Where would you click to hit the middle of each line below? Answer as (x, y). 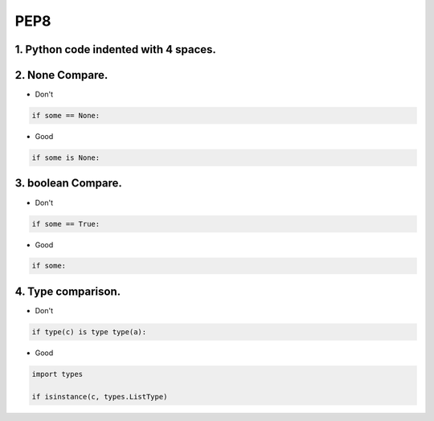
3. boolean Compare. (68, 184)
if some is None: (66, 158)
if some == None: (66, 116)
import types (57, 374)
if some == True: (66, 224)
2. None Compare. (61, 75)
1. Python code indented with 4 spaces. (116, 49)
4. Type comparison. (68, 291)
